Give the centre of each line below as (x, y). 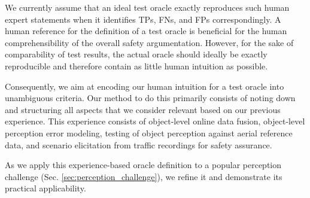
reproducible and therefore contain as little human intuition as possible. (136, 66)
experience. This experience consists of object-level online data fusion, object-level (155, 121)
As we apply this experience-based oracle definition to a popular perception (143, 165)
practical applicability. (45, 188)
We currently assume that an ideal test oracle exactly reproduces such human (147, 7)
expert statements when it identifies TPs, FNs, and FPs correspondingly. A (143, 19)
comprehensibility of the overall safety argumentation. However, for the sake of (149, 42)
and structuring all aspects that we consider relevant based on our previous (143, 109)
